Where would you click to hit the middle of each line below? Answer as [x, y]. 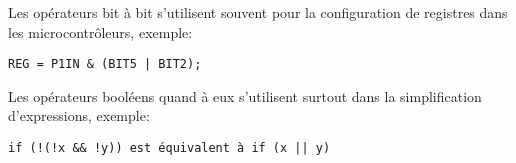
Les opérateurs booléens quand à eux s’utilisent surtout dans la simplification [245, 95]
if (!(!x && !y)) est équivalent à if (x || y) [169, 148]
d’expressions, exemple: [79, 115]
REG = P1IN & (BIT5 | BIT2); [105, 64]
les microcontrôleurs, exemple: [100, 31]
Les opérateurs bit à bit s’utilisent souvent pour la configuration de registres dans [258, 12]
